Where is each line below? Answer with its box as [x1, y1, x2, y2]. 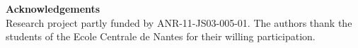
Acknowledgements [6, 1, 100, 16]
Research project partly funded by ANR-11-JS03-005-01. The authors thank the [6, 15, 352, 30]
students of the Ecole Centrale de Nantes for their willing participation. [6, 29, 316, 44]
